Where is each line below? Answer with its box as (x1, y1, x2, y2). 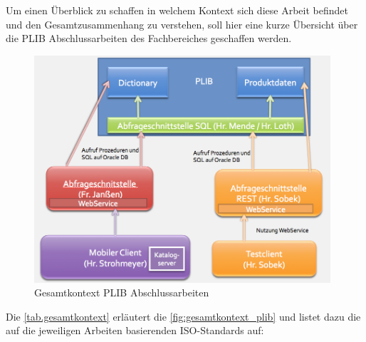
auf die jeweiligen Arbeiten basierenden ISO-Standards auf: (6, 323, 264, 338)
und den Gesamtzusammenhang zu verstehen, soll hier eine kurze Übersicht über (6, 16, 358, 31)
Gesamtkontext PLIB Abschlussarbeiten (34, 285, 209, 300)
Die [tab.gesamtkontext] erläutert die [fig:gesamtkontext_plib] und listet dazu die (6, 309, 361, 323)
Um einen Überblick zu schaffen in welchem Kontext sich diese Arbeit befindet (6, 3, 348, 17)
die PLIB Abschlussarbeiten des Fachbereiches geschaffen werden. (6, 31, 292, 46)
